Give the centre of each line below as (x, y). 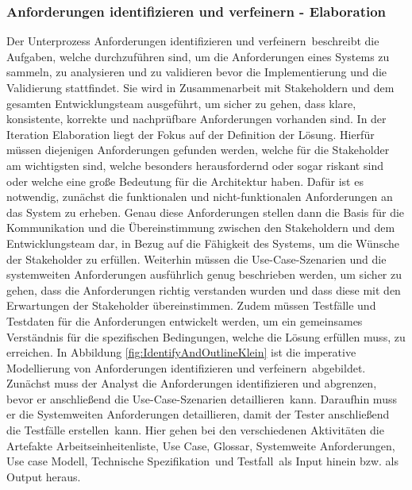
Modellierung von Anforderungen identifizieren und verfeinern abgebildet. (186, 367)
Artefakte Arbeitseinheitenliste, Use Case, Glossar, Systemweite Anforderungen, (201, 445)
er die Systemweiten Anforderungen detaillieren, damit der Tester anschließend (198, 414)
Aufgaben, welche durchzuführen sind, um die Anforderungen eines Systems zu (198, 56)
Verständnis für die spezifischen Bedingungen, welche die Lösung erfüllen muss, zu (206, 336)
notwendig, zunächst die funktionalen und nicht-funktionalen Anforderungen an (200, 197)
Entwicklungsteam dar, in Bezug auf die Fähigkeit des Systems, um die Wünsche (203, 243)
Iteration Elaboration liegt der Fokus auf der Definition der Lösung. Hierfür (191, 134)
